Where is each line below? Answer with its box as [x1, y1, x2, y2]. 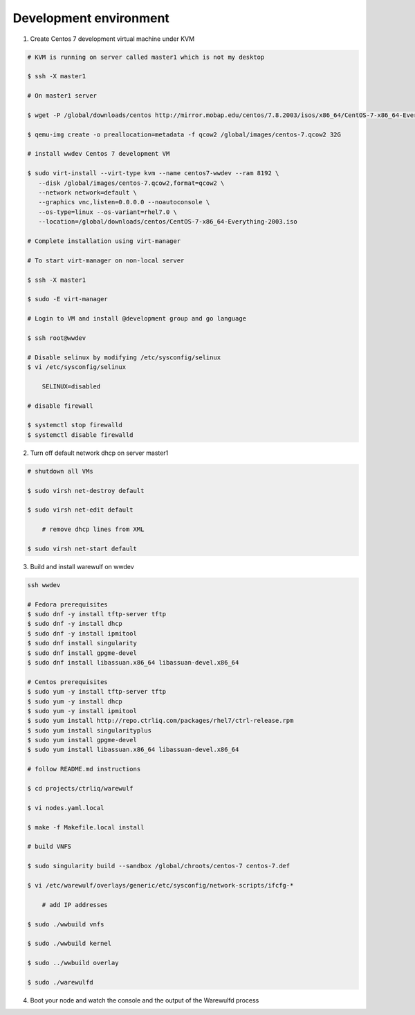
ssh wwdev [27, 581, 61, 589]
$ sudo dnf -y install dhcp [27, 620, 122, 628]
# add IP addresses [41, 901, 109, 908]
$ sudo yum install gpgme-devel [27, 736, 138, 744]
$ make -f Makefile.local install [27, 823, 145, 831]
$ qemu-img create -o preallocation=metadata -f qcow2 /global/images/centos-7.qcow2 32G [27, 130, 342, 138]
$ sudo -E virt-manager [27, 295, 109, 303]
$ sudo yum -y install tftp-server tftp [27, 688, 166, 696]
